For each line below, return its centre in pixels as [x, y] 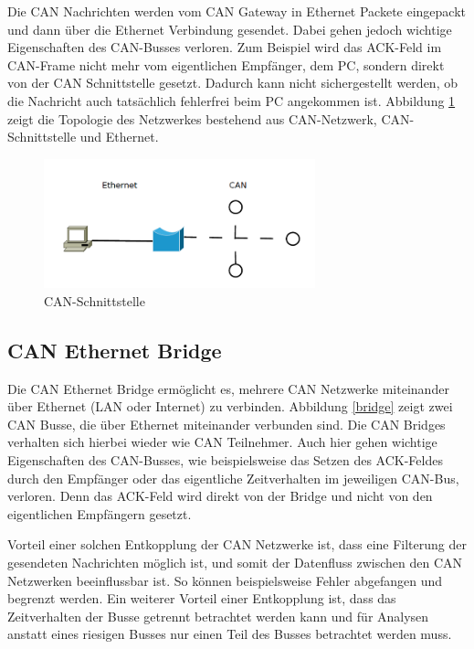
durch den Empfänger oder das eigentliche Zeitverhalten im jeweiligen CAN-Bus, [233, 478]
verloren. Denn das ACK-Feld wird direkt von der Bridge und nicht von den [220, 496]
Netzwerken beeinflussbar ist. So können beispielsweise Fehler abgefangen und [225, 580]
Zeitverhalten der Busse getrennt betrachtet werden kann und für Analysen [218, 616]
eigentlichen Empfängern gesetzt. [100, 513]
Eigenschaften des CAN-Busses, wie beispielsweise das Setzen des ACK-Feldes [225, 460]
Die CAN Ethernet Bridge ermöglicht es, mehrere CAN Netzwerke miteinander [228, 388]
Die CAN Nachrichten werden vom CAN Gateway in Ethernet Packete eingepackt [237, 11]
